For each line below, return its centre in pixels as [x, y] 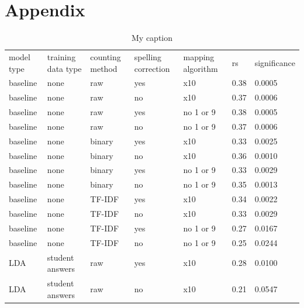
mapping [199, 56]
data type [64, 68]
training [61, 56]
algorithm [201, 68]
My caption [152, 38]
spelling [148, 56]
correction [152, 68]
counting [106, 56]
